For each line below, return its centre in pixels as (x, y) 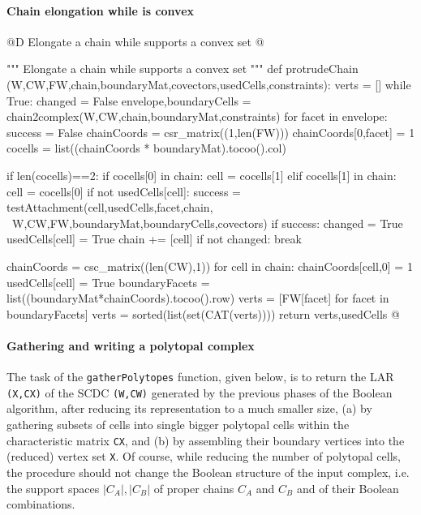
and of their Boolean (348, 488)
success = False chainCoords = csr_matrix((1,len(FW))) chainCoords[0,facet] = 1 (211, 132)
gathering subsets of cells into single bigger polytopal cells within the (178, 424)
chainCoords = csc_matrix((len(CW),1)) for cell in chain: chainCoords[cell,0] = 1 (210, 266)
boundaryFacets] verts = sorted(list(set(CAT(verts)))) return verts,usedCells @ (203, 313)
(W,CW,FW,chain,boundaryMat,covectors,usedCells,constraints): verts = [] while (209, 84)
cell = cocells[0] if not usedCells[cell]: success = (124, 191)
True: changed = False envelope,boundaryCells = (129, 100)
